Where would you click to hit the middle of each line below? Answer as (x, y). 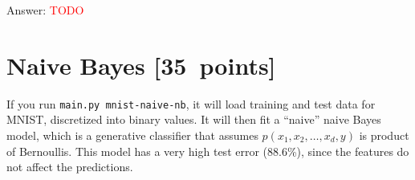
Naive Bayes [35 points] (141, 65)
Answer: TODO (45, 10)
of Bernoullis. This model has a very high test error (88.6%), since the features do (208, 151)
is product (384, 135)
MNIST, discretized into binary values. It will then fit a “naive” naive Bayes (194, 119)
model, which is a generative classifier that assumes (132, 135)
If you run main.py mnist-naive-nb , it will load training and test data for (191, 103)
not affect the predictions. (70, 167)
